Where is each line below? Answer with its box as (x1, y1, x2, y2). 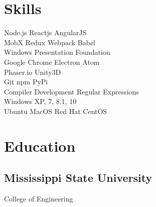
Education (4, 135, 76, 156)
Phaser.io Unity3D (4, 66, 61, 77)
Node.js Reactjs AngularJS (4, 27, 87, 38)
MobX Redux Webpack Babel (4, 37, 96, 47)
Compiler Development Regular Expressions (4, 86, 139, 96)
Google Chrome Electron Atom (4, 56, 100, 67)
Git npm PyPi (4, 76, 48, 87)
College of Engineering (4, 193, 73, 204)
